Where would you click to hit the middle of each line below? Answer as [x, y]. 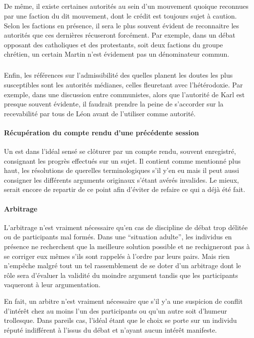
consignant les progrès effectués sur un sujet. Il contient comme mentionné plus [122, 160]
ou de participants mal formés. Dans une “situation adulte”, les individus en [118, 237]
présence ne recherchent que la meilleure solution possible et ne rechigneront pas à [127, 246]
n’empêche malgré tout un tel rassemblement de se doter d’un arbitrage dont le [123, 265]
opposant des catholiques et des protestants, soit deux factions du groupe [114, 44]
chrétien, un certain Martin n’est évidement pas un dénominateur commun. [117, 54]
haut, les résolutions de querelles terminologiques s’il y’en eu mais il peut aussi [122, 170]
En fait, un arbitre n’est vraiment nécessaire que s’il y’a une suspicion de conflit [123, 301]
